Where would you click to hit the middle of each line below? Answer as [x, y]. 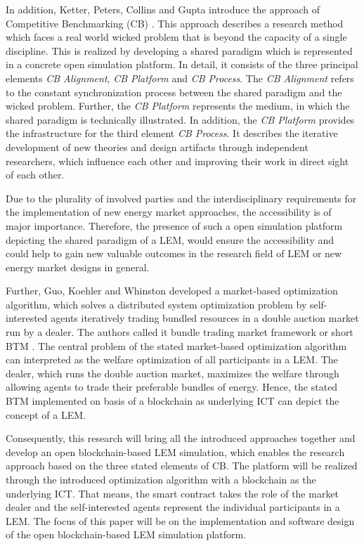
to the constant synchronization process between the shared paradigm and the [174, 92]
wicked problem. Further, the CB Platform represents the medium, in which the [178, 106]
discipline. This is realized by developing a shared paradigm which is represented [179, 50]
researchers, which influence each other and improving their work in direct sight [177, 161]
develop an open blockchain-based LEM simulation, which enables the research [175, 451]
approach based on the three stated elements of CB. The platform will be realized [182, 466]
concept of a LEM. [46, 414]
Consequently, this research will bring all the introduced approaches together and [181, 438]
